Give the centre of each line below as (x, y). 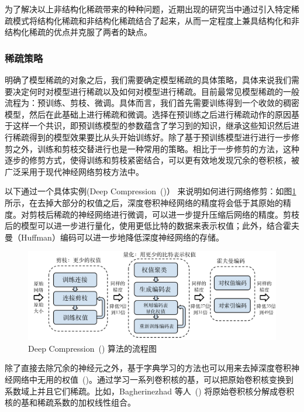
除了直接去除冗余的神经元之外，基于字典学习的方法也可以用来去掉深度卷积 (148, 368)
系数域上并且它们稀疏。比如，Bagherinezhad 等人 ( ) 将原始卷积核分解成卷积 (150, 391)
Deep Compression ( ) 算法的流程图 (93, 348)
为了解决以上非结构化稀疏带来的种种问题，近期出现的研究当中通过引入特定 (148, 9)
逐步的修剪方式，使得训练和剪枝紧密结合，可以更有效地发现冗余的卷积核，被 (152, 160)
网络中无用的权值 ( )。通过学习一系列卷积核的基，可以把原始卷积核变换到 (153, 380)
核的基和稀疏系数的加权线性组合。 (70, 402)
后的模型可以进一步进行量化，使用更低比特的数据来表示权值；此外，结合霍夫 (152, 226)
